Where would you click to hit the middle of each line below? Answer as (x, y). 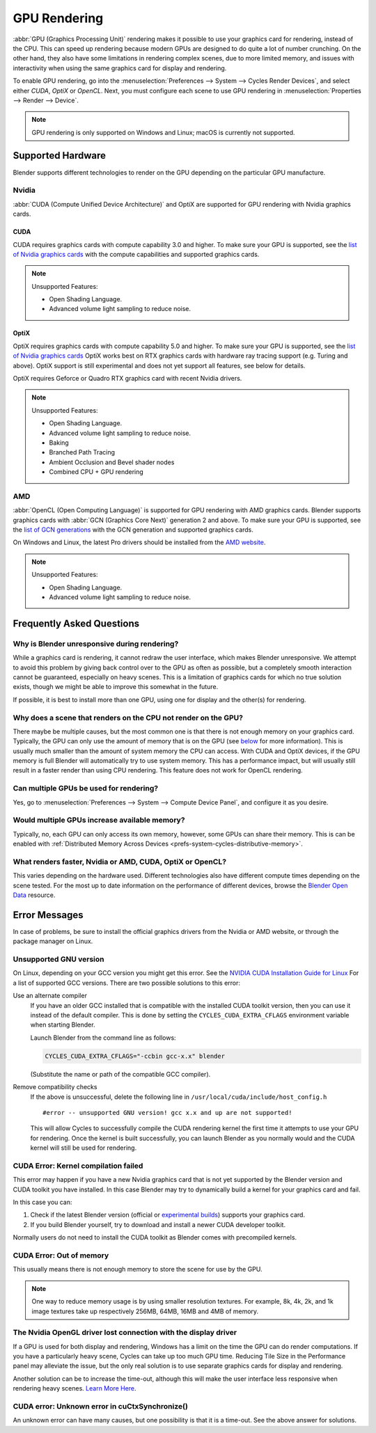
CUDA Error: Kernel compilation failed (78, 1166)
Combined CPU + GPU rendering (96, 472)
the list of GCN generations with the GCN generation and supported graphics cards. (133, 530)
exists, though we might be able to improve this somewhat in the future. (116, 687)
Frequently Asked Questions (76, 623)
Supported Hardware (60, 156)
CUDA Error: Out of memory (61, 1255)
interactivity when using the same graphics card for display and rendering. (120, 68)
